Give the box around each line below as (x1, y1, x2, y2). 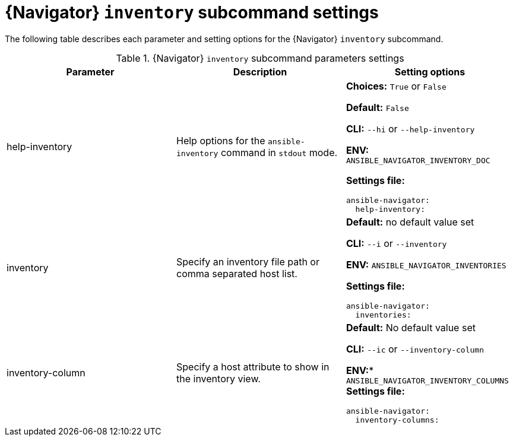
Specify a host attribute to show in (176, 361, 330, 373)
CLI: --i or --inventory (346, 237, 447, 249)
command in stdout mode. (220, 147, 338, 159)
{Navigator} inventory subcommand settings (5, 2, 379, 23)
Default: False (346, 101, 409, 113)
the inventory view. (176, 373, 261, 385)
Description (233, 65, 287, 78)
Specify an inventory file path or (176, 255, 319, 268)
